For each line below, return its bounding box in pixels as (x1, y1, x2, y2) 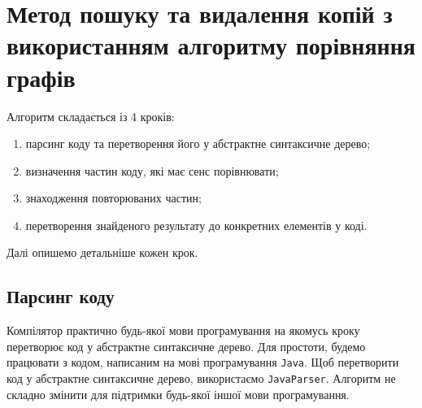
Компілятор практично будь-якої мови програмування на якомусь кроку (7, 322, 360, 339)
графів (7, 60, 76, 93)
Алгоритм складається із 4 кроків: (7, 107, 175, 124)
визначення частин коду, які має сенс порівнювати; (25, 162, 279, 179)
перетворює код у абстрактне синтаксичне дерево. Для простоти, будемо (7, 337, 366, 354)
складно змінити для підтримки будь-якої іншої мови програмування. (7, 385, 350, 402)
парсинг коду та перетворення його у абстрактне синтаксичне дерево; (25, 135, 371, 152)
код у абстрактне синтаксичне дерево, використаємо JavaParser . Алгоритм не (7, 370, 396, 387)
